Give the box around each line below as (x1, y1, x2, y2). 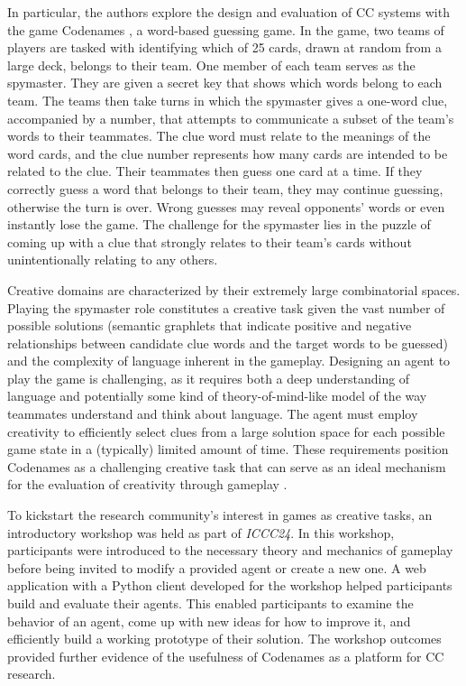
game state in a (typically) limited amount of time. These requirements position (7, 440, 449, 459)
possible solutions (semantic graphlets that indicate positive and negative (7, 316, 412, 335)
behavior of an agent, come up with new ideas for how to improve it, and (7, 611, 411, 630)
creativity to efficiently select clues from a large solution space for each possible (7, 422, 445, 440)
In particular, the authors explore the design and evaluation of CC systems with (7, 3, 450, 21)
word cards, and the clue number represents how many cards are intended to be (7, 144, 448, 162)
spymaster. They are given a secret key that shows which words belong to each (7, 73, 443, 92)
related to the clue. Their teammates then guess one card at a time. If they (7, 162, 423, 181)
